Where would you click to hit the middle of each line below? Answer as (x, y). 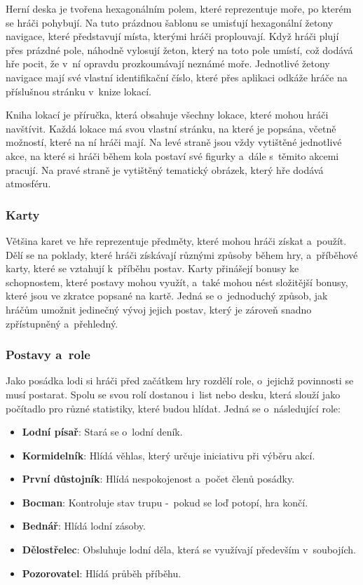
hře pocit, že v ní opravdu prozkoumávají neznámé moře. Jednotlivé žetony (168, 63)
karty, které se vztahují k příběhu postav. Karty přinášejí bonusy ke (152, 268)
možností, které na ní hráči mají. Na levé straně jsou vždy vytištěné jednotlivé (174, 142)
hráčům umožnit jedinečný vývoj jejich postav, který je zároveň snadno (159, 309)
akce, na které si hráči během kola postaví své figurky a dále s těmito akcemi (172, 155)
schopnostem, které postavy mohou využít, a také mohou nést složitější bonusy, (177, 282)
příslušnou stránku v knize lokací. (79, 91)
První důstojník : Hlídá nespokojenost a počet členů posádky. (158, 479)
